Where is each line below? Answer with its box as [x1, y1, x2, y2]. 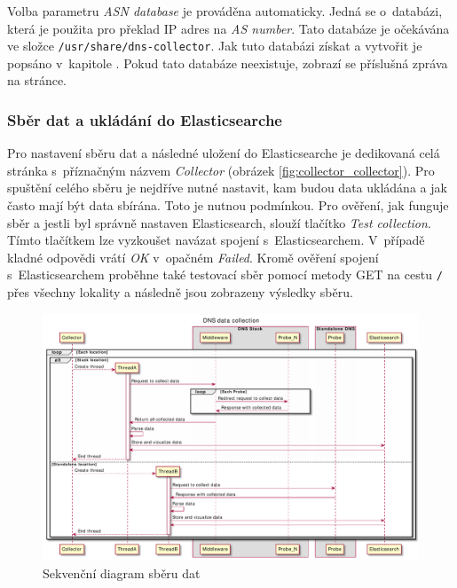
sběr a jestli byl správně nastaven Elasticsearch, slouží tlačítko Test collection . [7, 213, 431, 231]
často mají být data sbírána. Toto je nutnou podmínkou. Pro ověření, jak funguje [7, 196, 449, 215]
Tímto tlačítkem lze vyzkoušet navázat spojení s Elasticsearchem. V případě [7, 231, 425, 249]
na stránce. [7, 71, 67, 90]
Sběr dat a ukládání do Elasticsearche [7, 108, 282, 130]
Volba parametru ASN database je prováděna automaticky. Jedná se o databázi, [7, 2, 443, 20]
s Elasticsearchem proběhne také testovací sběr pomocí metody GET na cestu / [7, 265, 443, 284]
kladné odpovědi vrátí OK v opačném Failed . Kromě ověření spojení [7, 247, 379, 266]
